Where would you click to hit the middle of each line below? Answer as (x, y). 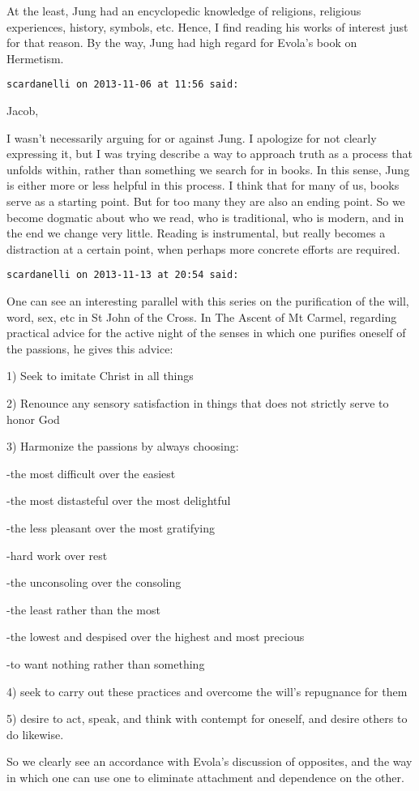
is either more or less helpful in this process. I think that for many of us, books (203, 185)
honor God (33, 419)
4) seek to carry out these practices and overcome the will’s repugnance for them (207, 691)
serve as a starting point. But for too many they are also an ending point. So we (206, 201)
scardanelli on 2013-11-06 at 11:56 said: (123, 85)
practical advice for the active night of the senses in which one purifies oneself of (206, 333)
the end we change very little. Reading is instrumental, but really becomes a (196, 233)
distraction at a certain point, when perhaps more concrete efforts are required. (203, 248)
